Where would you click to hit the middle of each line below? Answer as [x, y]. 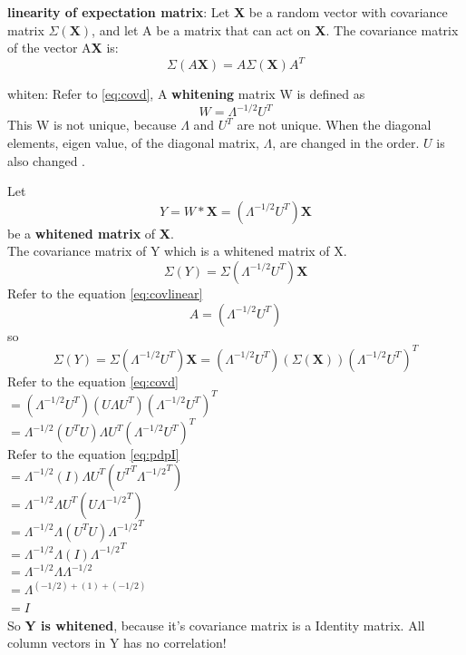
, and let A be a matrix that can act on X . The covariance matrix [275, 29]
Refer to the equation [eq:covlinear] [105, 293]
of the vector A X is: [63, 48]
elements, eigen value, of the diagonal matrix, [133, 142]
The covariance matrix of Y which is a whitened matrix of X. [177, 251]
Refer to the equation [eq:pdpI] [93, 454]
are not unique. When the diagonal [334, 125]
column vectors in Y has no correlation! [117, 643]
